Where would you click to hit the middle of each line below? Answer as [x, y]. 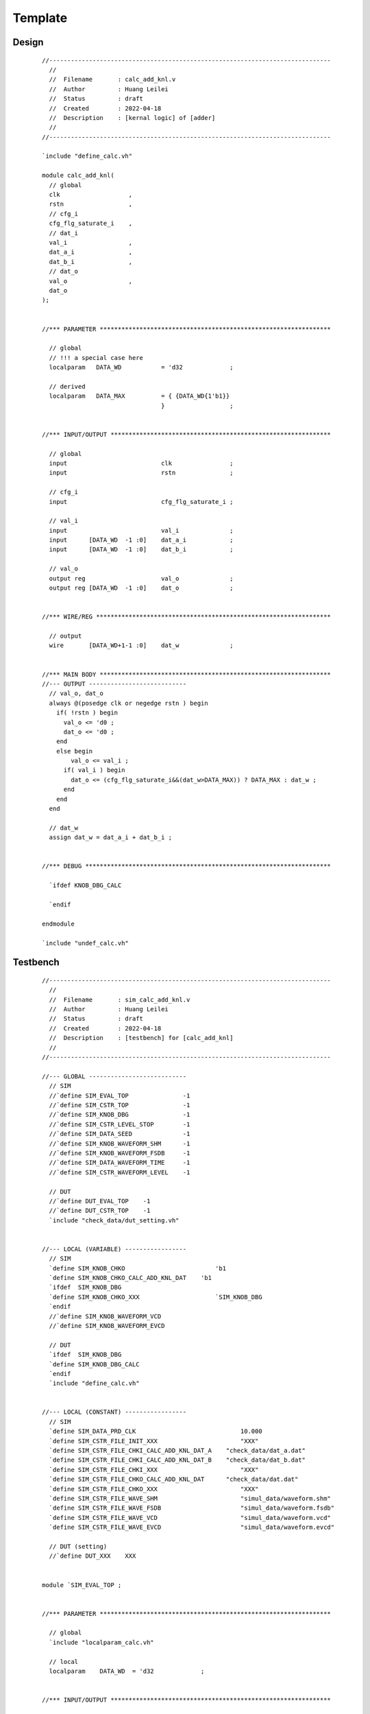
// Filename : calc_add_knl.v [112, 80]
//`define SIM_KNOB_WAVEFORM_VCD [105, 1316]
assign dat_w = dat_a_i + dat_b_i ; [111, 837]
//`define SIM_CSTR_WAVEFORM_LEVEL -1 [120, 1172]
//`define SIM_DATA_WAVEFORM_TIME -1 [120, 1163]
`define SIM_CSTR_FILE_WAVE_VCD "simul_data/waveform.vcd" [190, 1518]
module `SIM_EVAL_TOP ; [82, 1585]
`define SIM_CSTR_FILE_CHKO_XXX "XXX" [154, 1489]
